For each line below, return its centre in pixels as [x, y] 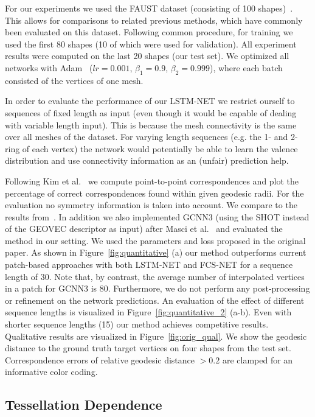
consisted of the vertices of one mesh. [74, 80]
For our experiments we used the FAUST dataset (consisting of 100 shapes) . [149, 8]
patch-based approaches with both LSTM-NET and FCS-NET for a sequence [149, 265]
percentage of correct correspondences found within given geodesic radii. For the [154, 193]
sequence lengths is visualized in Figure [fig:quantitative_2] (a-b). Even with [148, 312]
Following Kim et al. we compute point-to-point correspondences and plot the [152, 180]
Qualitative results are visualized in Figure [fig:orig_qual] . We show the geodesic [156, 336]
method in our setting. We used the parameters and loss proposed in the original [155, 240]
